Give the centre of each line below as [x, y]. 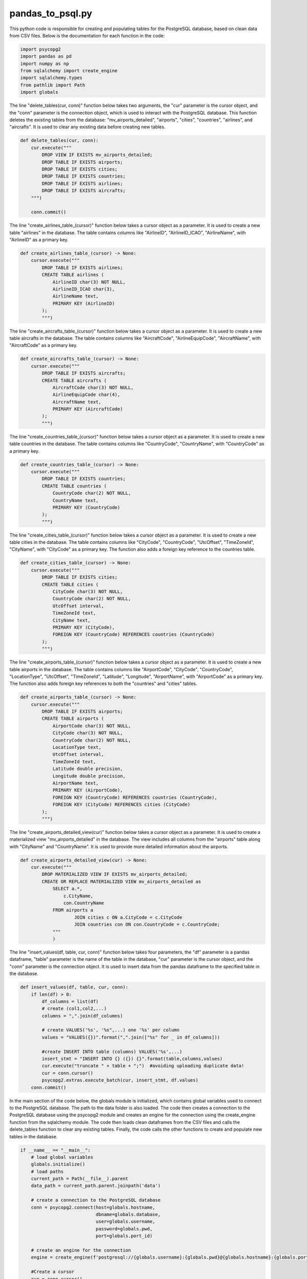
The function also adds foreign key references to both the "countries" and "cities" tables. [103, 683]
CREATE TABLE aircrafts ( [74, 380]
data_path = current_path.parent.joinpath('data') [96, 1186]
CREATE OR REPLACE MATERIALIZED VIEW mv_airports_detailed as [122, 881]
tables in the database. [34, 1136]
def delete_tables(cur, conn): [60, 140]
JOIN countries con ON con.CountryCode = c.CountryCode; [147, 924]
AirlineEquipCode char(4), [86, 395]
